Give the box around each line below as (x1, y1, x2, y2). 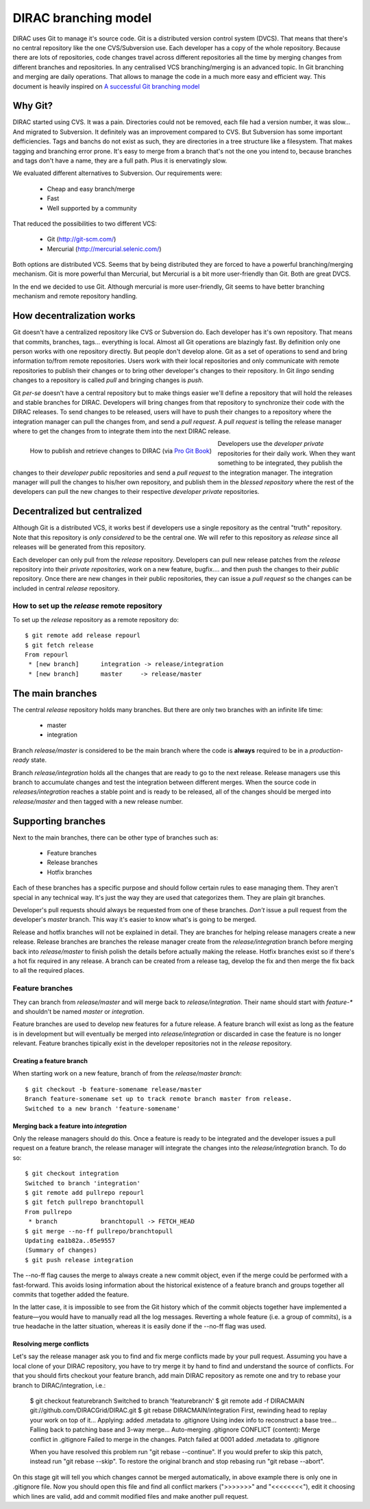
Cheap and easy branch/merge (47, 185, 135, 193)
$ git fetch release (25, 641, 94, 649)
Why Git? (12, 100, 53, 112)
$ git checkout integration (25, 1169, 119, 1178)
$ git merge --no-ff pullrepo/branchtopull (25, 1227, 173, 1235)
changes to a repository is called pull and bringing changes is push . (12, 376, 203, 384)
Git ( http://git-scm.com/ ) (47, 235, 116, 243)
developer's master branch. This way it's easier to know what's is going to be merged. (12, 916, 257, 924)
